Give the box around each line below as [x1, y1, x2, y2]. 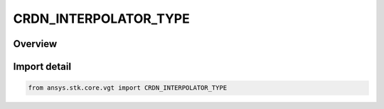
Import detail [13, 61, 71, 73]
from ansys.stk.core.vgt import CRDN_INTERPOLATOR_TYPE [28, 84, 228, 92]
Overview [13, 38, 58, 50]
